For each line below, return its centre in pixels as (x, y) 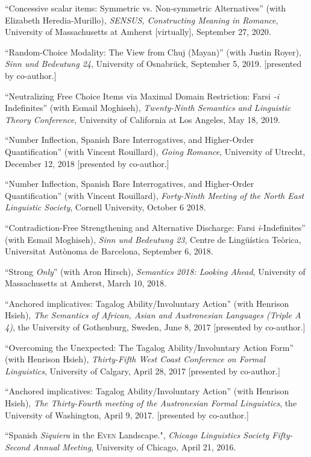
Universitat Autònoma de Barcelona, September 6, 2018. (109, 251)
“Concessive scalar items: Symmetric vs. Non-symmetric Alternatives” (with (146, 8)
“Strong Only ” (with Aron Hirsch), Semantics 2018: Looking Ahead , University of (155, 271)
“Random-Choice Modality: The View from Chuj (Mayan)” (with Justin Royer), (153, 52)
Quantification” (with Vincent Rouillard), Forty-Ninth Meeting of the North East (155, 195)
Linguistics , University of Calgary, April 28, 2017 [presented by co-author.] (143, 370)
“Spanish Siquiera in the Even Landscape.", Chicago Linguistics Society (137, 435)
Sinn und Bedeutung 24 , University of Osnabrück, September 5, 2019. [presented (153, 64)
